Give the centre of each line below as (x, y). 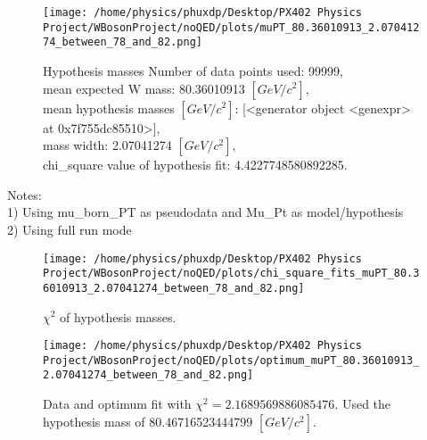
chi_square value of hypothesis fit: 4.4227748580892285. (195, 165)
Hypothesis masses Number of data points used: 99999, (193, 70)
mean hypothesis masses (109, 108)
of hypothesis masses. (118, 316)
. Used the (363, 404)
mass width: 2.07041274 (107, 145)
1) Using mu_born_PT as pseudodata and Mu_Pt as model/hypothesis (205, 212)
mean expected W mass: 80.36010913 (144, 88)
